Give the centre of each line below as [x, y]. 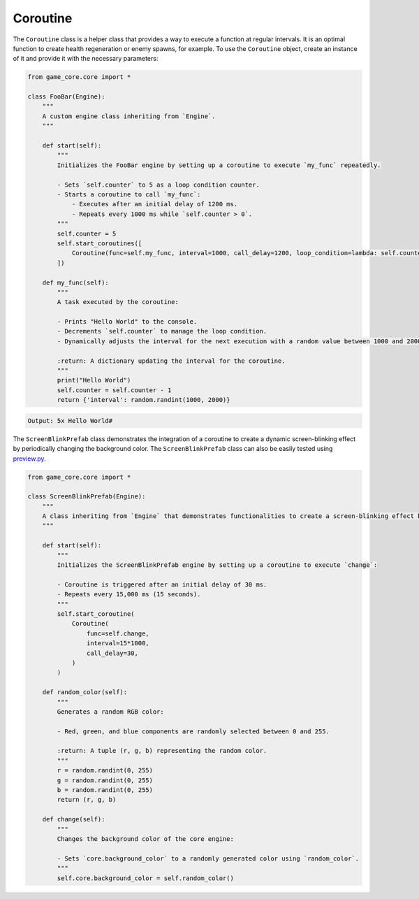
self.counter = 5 [87, 233]
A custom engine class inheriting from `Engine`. [129, 116]
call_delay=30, [112, 653]
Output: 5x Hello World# [70, 420]
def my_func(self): [76, 282]
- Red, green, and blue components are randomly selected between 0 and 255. [193, 731]
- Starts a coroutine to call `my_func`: [129, 195]
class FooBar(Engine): [66, 97]
